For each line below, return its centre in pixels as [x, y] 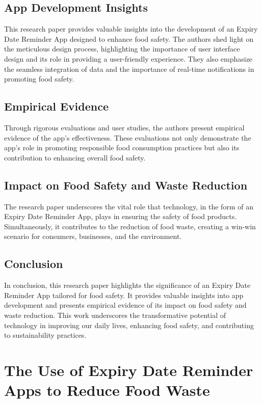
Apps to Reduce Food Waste [107, 390]
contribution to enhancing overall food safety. [75, 157]
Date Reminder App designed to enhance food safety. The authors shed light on [129, 38]
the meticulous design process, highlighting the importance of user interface [122, 49]
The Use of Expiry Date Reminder [129, 370]
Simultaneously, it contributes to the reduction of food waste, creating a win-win [130, 226]
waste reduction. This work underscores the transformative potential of [115, 315]
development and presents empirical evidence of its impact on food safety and [125, 305]
